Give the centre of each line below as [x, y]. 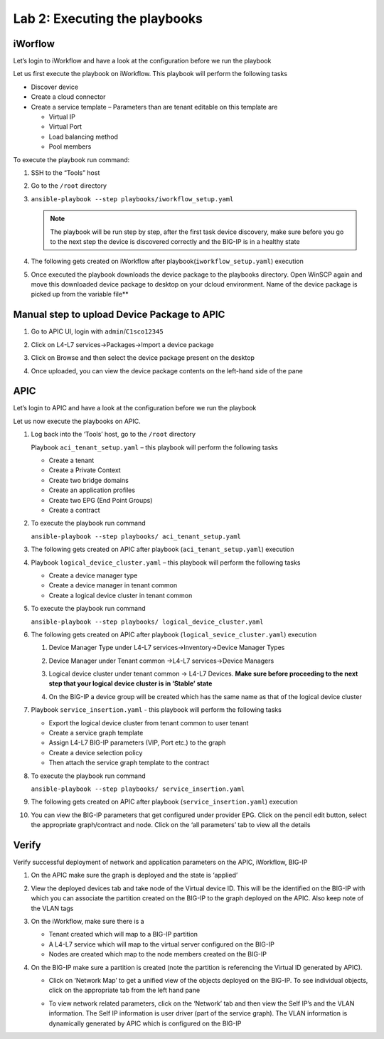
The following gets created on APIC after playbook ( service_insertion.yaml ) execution [164, 802]
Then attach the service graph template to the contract [129, 763]
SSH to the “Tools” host [65, 172]
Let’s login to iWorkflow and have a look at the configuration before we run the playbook [142, 61]
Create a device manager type [93, 575]
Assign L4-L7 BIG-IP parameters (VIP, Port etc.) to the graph [137, 742]
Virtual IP [62, 117]
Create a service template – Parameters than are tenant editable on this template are [154, 107]
